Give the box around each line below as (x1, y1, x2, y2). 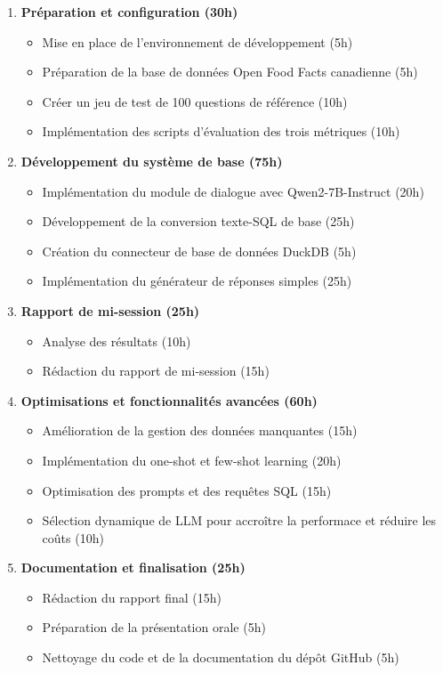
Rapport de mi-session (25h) (20, 301, 200, 320)
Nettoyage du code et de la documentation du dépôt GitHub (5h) (42, 648, 399, 667)
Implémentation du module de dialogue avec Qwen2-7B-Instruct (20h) (42, 182, 424, 200)
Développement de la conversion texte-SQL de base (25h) (42, 212, 355, 231)
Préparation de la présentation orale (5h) (42, 618, 266, 637)
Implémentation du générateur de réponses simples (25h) (42, 272, 352, 290)
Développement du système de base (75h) (20, 151, 283, 170)
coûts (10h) (42, 528, 104, 547)
